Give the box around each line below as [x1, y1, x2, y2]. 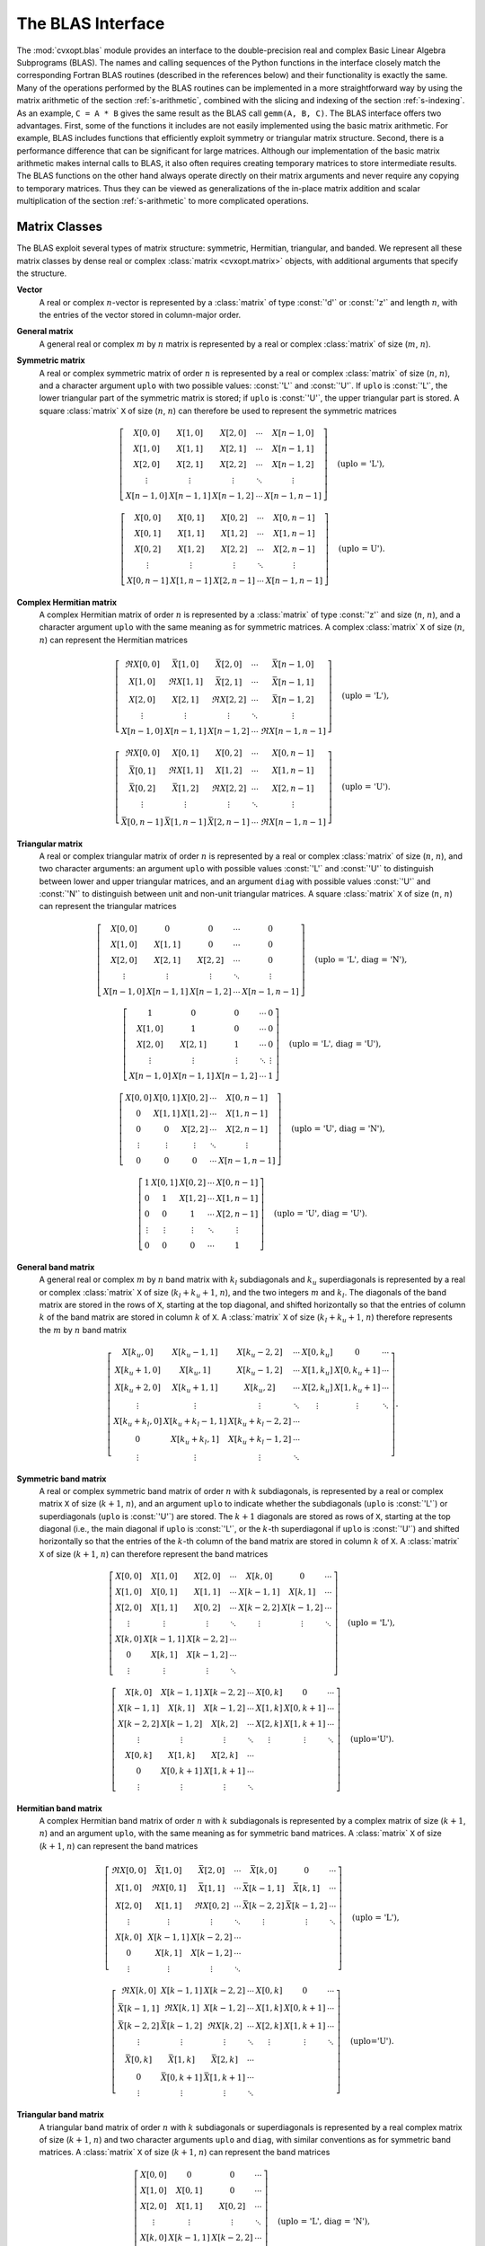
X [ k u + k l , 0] [113, 1416, 163, 1428]
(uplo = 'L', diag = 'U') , [288, 1039, 382, 1049]
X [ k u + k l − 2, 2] [227, 1416, 292, 1428]
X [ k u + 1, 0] [114, 1365, 161, 1377]
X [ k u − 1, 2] [236, 1365, 283, 1377]
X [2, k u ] [301, 1383, 333, 1395]
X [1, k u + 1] [333, 1383, 381, 1395]
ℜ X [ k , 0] [120, 1985, 157, 1995]
